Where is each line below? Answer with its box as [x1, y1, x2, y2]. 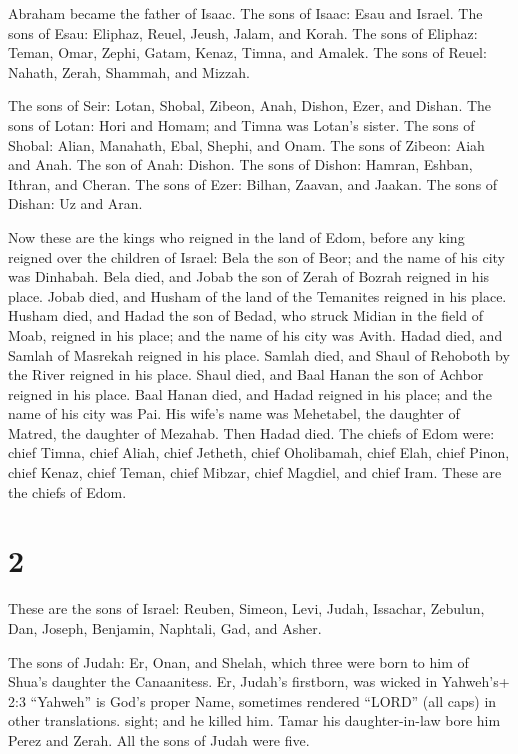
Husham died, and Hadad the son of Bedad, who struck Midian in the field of [8, 305, 483, 326]
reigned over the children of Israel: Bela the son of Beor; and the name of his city [8, 246, 505, 267]
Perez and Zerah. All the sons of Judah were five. [8, 729, 310, 750]
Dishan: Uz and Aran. [8, 193, 143, 214]
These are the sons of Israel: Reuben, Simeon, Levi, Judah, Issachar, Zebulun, [8, 598, 485, 619]
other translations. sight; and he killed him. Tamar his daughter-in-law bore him [8, 710, 501, 731]
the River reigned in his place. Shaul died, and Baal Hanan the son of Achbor [8, 364, 484, 385]
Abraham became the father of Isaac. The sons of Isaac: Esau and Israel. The [8, 3, 483, 23]
